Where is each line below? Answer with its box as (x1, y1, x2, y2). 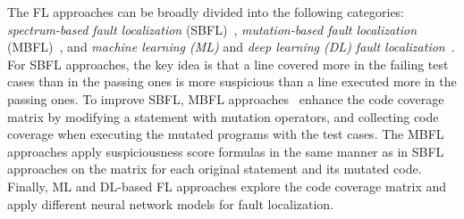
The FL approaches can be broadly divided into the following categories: (7, 3, 405, 20)
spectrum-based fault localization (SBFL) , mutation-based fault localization (7, 20, 418, 38)
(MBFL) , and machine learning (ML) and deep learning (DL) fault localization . (7, 37, 455, 56)
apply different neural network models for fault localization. (7, 194, 334, 213)
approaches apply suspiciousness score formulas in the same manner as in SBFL (7, 142, 444, 160)
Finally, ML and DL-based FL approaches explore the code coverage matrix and (7, 176, 447, 195)
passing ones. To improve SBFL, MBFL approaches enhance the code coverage (7, 89, 444, 108)
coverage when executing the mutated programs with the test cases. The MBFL (7, 125, 444, 143)
